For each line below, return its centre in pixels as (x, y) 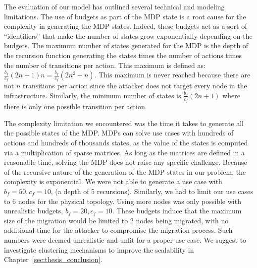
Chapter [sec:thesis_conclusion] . (53, 259)
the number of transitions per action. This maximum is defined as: (105, 65)
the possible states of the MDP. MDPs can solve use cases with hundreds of (119, 133)
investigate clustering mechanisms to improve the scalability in (99, 249)
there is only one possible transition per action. (76, 106)
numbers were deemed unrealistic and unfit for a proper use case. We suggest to (125, 239)
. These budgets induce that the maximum (177, 211)
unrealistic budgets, (34, 211)
